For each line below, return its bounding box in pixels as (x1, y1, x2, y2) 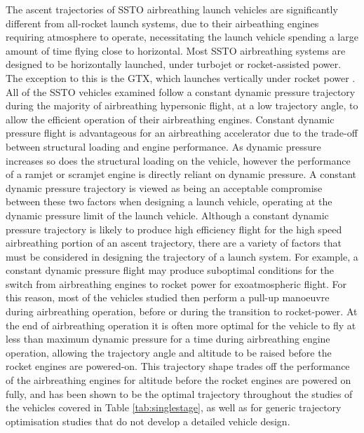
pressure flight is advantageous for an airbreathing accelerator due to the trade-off (6, 125, 358, 140)
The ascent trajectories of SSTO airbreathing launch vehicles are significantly (6, 2, 338, 16)
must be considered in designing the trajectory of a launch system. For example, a (6, 249, 358, 263)
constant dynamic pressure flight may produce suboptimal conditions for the (6, 263, 335, 277)
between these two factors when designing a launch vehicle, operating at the (6, 194, 332, 209)
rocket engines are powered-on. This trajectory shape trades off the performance (6, 359, 350, 373)
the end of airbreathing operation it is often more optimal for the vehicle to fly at (6, 317, 356, 332)
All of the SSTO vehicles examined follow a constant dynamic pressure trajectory (6, 84, 356, 99)
